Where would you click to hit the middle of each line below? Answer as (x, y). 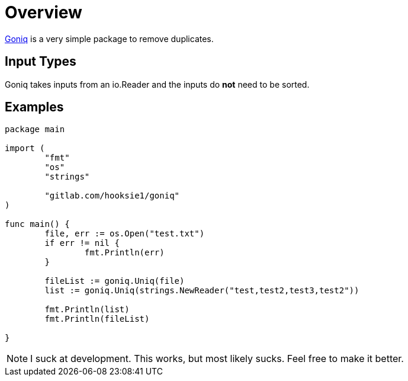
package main (35, 129)
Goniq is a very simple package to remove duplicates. (109, 39)
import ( (25, 148)
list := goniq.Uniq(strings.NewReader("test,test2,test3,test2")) (202, 291)
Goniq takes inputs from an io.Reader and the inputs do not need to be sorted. (157, 84)
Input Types (41, 62)
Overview (44, 12)
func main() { (37, 224)
